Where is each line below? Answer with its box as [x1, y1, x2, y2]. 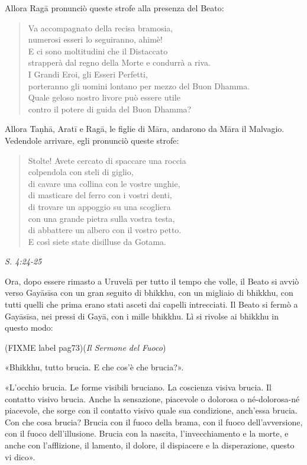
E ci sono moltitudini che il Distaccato [28, 44, 168, 57]
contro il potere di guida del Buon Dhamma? [28, 102, 192, 115]
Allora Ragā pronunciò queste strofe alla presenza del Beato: [5, 2, 224, 14]
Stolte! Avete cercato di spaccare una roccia [28, 154, 186, 166]
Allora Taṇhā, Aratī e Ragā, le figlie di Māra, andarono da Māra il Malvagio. [5, 122, 285, 135]
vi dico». [5, 450, 35, 463]
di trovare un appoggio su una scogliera [28, 200, 171, 212]
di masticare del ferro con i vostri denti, [28, 189, 172, 201]
